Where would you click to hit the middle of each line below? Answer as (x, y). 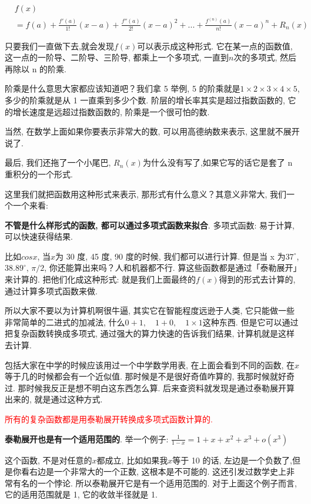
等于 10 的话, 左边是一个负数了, (232, 460)
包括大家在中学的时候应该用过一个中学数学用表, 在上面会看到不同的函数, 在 (150, 364)
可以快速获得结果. (39, 236)
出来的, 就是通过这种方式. (54, 399)
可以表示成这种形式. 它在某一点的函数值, (215, 46)
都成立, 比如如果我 (132, 460)
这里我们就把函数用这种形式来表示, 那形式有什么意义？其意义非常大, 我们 (146, 194)
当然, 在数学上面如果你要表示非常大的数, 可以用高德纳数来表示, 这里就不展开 (152, 131)
